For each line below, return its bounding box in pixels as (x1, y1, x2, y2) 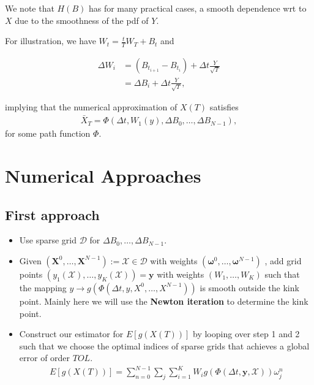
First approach (5, 205, 100, 224)
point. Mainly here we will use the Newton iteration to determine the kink (19, 294, 308, 307)
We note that (5, 2, 54, 14)
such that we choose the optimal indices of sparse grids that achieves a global (19, 339, 310, 352)
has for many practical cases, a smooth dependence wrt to (88, 2, 307, 14)
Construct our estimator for (19, 327, 124, 340)
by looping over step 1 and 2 (193, 327, 300, 340)
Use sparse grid (19, 234, 77, 246)
